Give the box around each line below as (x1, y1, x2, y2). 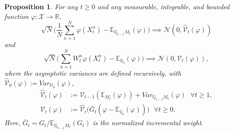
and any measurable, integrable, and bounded (97, 1, 230, 11)
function (4, 11, 29, 21)
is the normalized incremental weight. (93, 117, 203, 128)
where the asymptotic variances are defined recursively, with (4, 68, 181, 78)
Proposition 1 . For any (4, 1, 78, 11)
